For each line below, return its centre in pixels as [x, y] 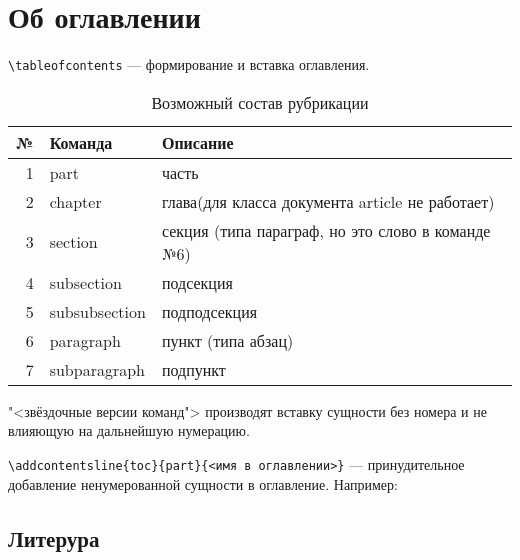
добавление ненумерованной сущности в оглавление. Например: [203, 483]
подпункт [193, 369]
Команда [81, 142]
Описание [197, 142]
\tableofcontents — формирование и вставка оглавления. [189, 64]
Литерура [54, 537]
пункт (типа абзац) [227, 340]
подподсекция [209, 311]
